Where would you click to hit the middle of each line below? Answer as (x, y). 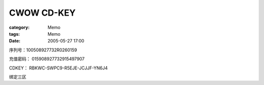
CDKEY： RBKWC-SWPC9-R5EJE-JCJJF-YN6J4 (58, 68)
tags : (14, 34)
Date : (15, 41)
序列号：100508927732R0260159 (43, 50)
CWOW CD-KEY (42, 13)
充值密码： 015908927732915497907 (47, 59)
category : (19, 27)
